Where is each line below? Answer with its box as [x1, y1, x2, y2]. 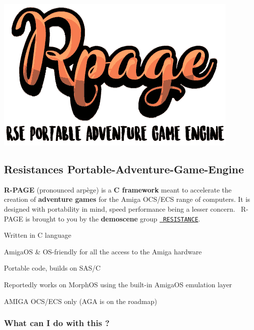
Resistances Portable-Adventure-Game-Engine [4, 161, 244, 176]
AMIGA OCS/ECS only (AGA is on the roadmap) [4, 296, 157, 306]
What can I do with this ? [4, 317, 110, 329]
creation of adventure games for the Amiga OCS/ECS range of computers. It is [4, 194, 251, 204]
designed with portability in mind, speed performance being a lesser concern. [4, 203, 235, 214]
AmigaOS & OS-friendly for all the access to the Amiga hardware [4, 246, 202, 256]
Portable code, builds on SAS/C [4, 263, 101, 273]
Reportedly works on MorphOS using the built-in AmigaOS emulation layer [4, 279, 232, 290]
